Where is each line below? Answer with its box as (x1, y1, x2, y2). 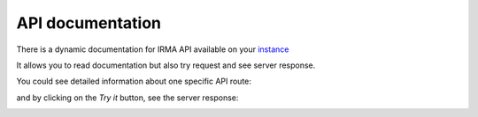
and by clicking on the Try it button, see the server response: (16, 92, 239, 103)
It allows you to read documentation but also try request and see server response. (16, 60, 316, 70)
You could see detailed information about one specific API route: (16, 76, 252, 87)
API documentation (16, 13, 162, 33)
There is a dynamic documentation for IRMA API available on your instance (16, 44, 289, 55)
